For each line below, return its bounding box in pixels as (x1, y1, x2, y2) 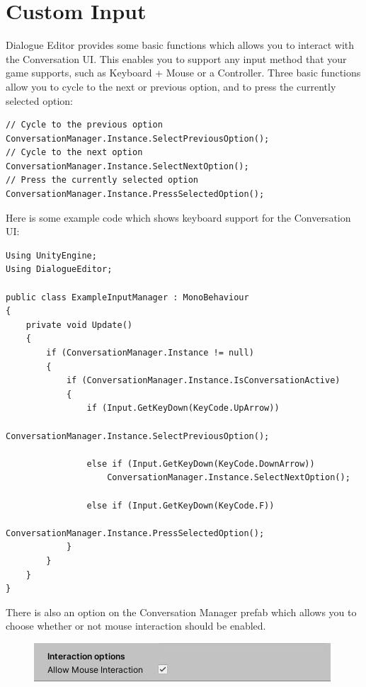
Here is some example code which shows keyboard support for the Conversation (6, 210, 351, 225)
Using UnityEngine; (6, 250, 97, 261)
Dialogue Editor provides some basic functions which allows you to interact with (6, 38, 355, 52)
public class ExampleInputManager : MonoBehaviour (6, 292, 249, 302)
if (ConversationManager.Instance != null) (46, 348, 254, 358)
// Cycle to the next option (6, 147, 143, 158)
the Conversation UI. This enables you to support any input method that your (6, 51, 347, 66)
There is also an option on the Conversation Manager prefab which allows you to (6, 604, 357, 619)
